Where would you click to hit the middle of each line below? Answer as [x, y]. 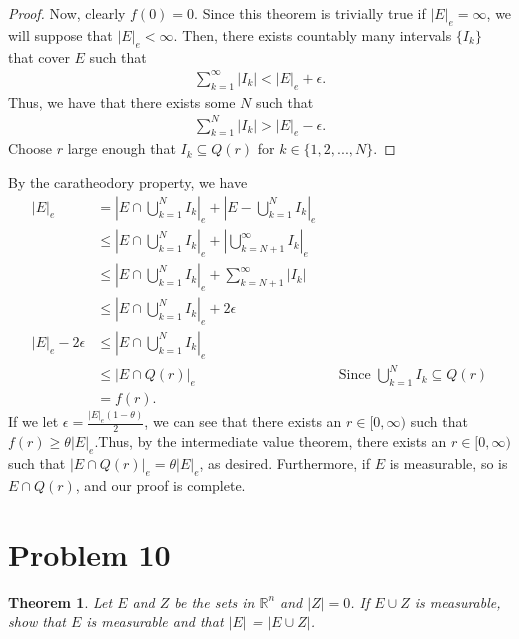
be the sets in [214, 601]
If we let [33, 421]
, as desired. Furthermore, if [285, 463]
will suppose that [60, 34]
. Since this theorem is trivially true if [310, 13]
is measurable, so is [448, 463]
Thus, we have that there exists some [122, 101]
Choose [30, 148]
